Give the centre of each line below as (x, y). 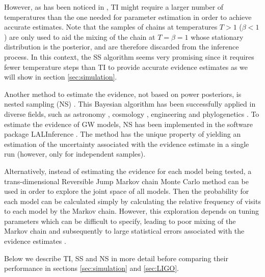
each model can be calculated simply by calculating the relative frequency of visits (132, 201)
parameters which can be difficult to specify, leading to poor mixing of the (120, 221)
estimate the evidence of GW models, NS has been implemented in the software (129, 124)
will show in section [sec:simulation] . (61, 77)
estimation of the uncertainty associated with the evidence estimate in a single (127, 144)
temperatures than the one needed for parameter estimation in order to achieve (128, 17)
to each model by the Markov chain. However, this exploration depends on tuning (132, 211)
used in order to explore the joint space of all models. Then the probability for (127, 191)
